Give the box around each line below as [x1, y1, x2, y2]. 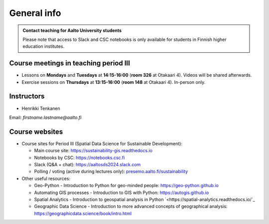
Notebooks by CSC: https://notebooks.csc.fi [34, 155, 125, 161]
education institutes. [22, 43, 65, 49]
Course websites [9, 127, 63, 136]
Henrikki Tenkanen [21, 105, 60, 111]
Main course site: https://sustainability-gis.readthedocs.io [34, 148, 153, 154]
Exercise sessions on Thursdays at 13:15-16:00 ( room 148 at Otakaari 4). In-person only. [21, 79, 206, 85]
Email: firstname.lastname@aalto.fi [9, 114, 82, 120]
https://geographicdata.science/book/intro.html [34, 210, 132, 217]
